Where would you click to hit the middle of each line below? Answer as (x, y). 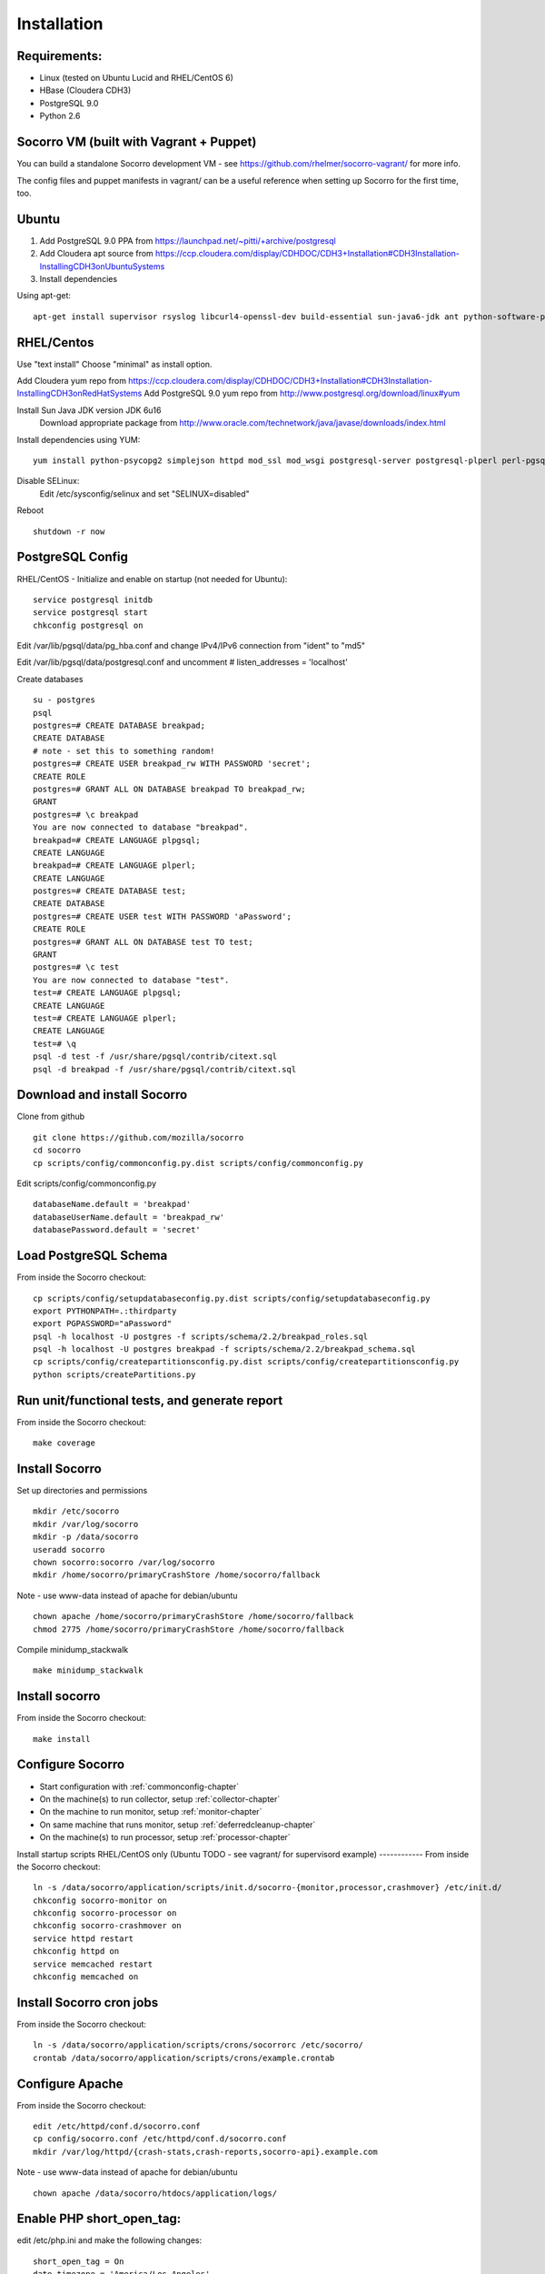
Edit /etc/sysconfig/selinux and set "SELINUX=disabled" (144, 493)
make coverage (64, 1443)
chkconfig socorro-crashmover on (107, 1926)
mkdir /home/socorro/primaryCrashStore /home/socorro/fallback (177, 1575)
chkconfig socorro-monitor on (100, 1900)
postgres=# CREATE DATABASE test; (109, 891)
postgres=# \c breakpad (86, 815)
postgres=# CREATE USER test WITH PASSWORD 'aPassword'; (163, 916)
